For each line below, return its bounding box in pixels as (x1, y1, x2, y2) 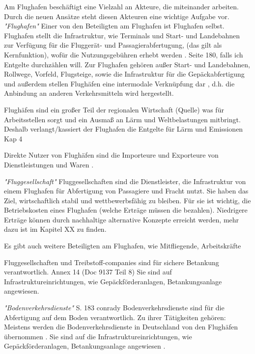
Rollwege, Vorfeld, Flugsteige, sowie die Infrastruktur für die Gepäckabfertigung (4, 69, 245, 79)
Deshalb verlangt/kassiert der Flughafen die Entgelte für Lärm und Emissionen (4, 124, 243, 134)
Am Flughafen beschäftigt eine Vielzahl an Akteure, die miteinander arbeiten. (4, 1, 239, 11)
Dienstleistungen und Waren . (4, 159, 94, 169)
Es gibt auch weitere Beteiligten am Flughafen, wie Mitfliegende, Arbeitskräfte (4, 241, 241, 251)
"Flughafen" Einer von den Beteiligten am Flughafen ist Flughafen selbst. (4, 21, 225, 31)
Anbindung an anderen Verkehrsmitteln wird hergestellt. (4, 88, 174, 98)
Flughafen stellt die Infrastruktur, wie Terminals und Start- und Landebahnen (4, 30, 240, 40)
